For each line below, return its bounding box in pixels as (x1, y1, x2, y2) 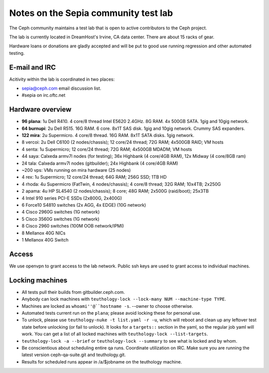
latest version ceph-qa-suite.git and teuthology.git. (21, 352, 126, 358)
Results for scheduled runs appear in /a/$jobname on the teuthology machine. (21, 359, 182, 365)
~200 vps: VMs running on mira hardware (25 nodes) (21, 167, 131, 173)
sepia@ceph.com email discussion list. (21, 85, 102, 92)
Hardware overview (9, 105, 72, 114)
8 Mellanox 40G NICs (21, 230, 66, 236)
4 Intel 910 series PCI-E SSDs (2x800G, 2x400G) (21, 195, 122, 201)
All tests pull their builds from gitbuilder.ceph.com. (21, 289, 125, 295)
